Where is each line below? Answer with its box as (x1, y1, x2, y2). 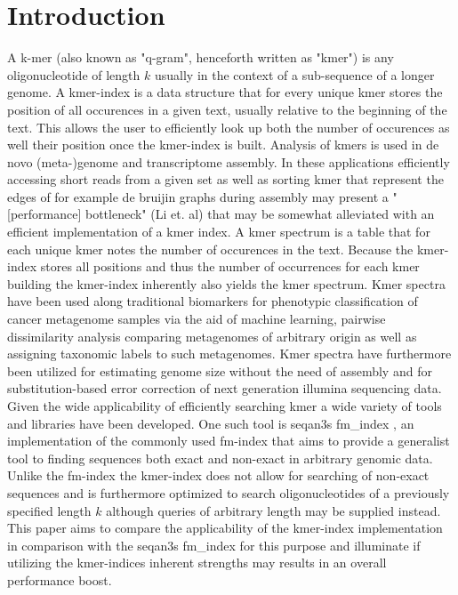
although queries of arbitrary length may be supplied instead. (106, 501, 441, 519)
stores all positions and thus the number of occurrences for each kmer (40, 257, 420, 276)
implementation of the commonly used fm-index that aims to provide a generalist (7, 431, 450, 450)
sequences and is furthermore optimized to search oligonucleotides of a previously (7, 483, 450, 502)
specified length (7, 501, 92, 519)
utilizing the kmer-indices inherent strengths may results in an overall (7, 553, 387, 572)
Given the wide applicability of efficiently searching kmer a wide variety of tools (7, 397, 442, 414)
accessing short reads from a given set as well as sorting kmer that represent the (7, 170, 444, 189)
